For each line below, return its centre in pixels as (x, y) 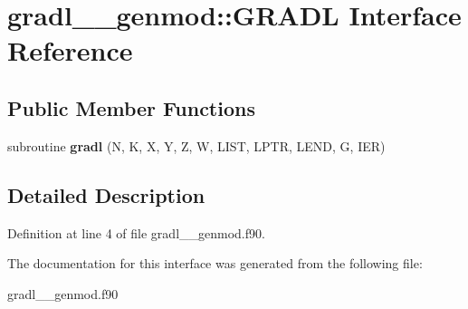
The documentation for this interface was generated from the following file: (215, 263)
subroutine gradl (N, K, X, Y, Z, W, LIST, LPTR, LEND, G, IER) (196, 145)
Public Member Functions (131, 107)
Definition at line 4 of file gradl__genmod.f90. (136, 232)
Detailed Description (106, 194)
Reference (70, 50)
